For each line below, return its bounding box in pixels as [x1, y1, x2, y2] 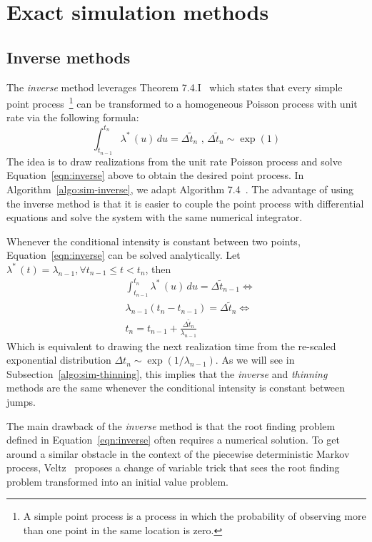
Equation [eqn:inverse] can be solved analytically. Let [6, 247, 241, 262]
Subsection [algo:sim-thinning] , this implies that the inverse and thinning [6, 366, 328, 381]
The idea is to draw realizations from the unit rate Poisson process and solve [6, 153, 342, 168]
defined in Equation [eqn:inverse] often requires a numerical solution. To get [6, 432, 340, 447]
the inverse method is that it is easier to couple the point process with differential [6, 195, 364, 210]
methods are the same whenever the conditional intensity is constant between [6, 380, 346, 395]
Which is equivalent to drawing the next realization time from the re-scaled [6, 338, 336, 353]
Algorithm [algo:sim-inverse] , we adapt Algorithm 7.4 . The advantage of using [6, 181, 354, 196]
